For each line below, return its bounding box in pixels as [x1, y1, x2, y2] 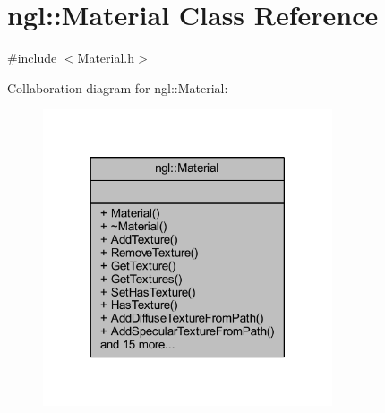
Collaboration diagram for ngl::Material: [7, 78, 228, 97]
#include [7, 48, 57, 67]
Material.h [77, 48, 135, 67]
